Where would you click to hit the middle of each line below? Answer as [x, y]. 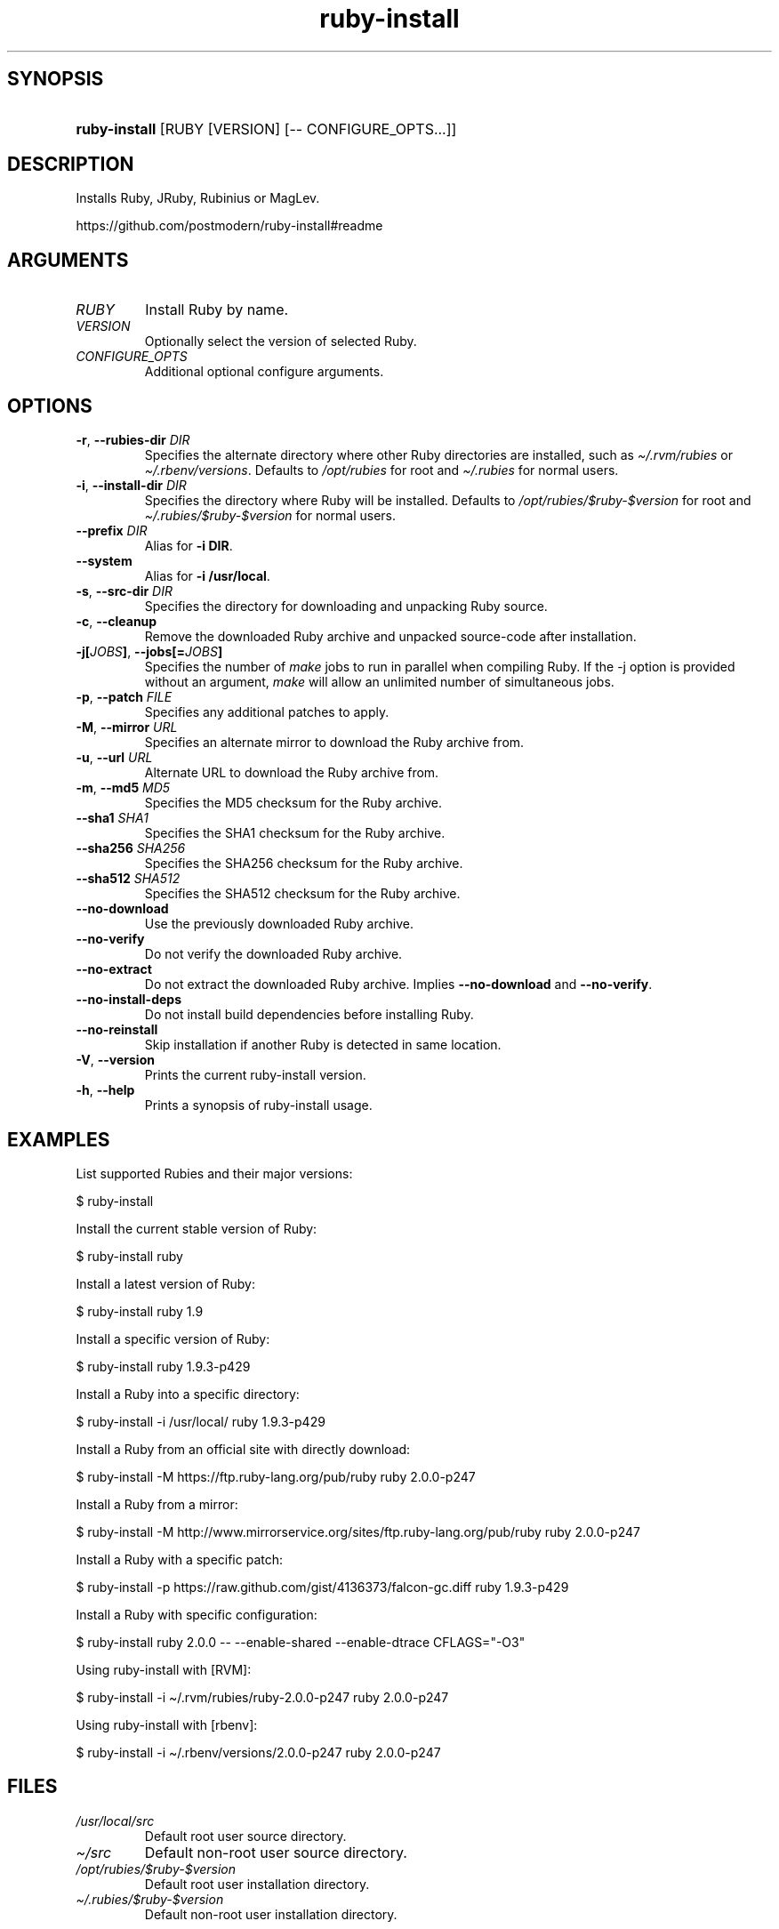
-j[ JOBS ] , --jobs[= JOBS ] [149, 652]
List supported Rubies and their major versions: [214, 1173]
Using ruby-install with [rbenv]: [167, 1724]
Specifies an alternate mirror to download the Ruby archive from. [334, 743]
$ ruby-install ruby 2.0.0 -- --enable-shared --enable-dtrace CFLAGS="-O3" [301, 1642]
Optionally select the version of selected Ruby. [281, 342]
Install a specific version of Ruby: [173, 1338]
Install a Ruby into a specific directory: [188, 1394]
